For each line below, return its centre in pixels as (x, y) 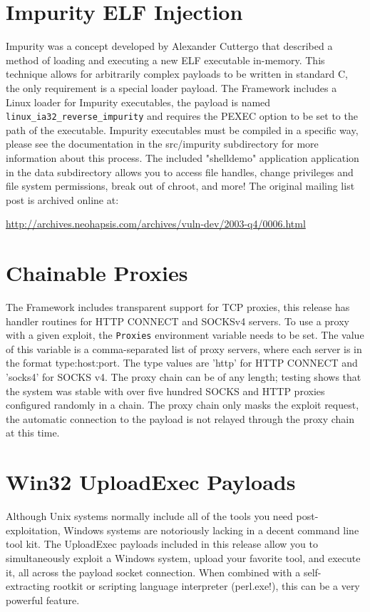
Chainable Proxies (97, 273)
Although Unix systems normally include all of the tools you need (149, 516)
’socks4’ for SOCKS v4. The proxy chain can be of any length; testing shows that (184, 377)
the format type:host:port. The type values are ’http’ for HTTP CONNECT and (182, 363)
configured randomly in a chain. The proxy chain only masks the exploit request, (183, 405)
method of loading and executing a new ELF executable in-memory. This (165, 60)
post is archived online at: (62, 199)
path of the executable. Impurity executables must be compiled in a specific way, (182, 129)
